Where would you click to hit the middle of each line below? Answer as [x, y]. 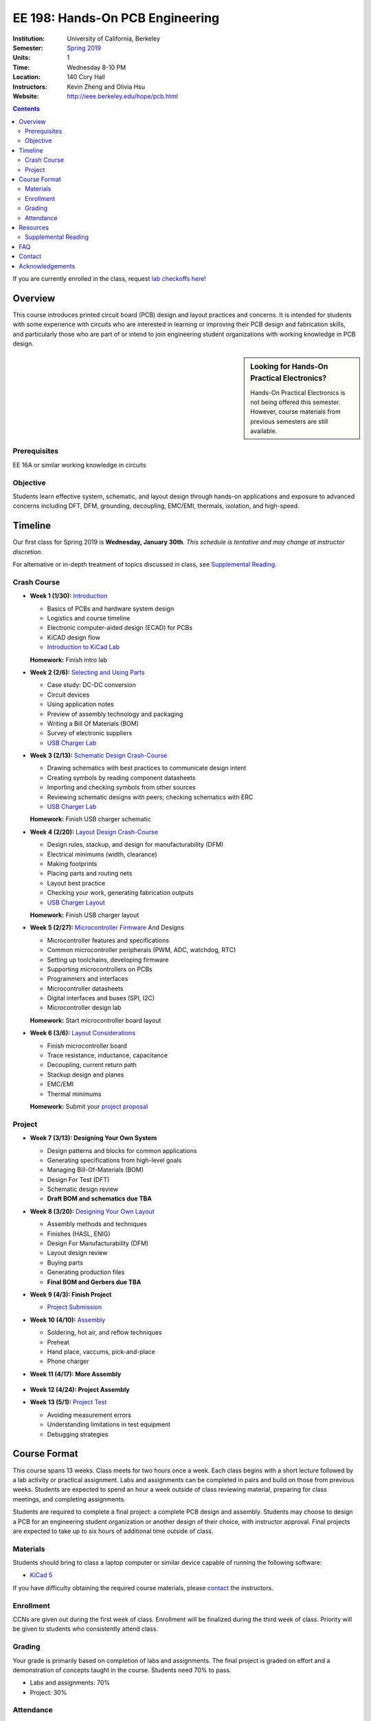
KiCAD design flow [74, 637]
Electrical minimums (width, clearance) [102, 854]
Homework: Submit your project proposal [89, 1106]
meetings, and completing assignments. [69, 1499]
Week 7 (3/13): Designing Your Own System [93, 1138]
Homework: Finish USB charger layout [85, 915]
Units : [22, 58]
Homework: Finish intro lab [69, 659]
